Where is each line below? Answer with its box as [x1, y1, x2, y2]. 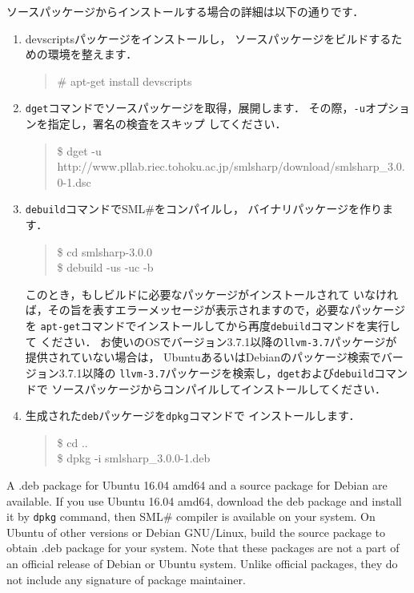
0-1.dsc [57, 173, 91, 190]
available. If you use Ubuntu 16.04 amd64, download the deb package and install [6, 492, 402, 509]
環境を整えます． [47, 46, 138, 63]
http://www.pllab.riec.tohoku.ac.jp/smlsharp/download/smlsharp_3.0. [57, 158, 405, 175]
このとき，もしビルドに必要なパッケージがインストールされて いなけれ [25, 285, 399, 302]
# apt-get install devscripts [57, 72, 192, 89]
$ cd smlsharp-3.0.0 [57, 243, 153, 260]
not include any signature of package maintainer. [6, 571, 246, 587]
